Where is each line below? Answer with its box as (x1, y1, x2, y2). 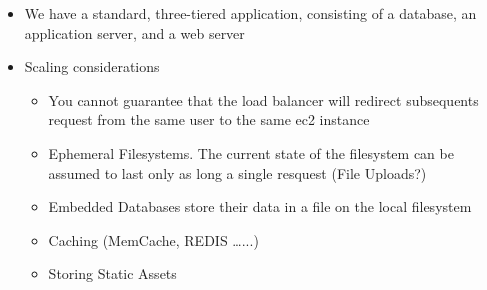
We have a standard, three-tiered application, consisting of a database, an (24, 3, 477, 23)
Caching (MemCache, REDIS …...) (48, 229, 259, 250)
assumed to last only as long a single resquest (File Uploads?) (48, 162, 427, 183)
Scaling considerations (24, 56, 160, 77)
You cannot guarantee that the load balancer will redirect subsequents (48, 89, 479, 110)
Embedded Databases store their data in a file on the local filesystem (48, 196, 472, 217)
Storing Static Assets (48, 263, 177, 284)
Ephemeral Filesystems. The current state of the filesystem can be (48, 142, 454, 163)
